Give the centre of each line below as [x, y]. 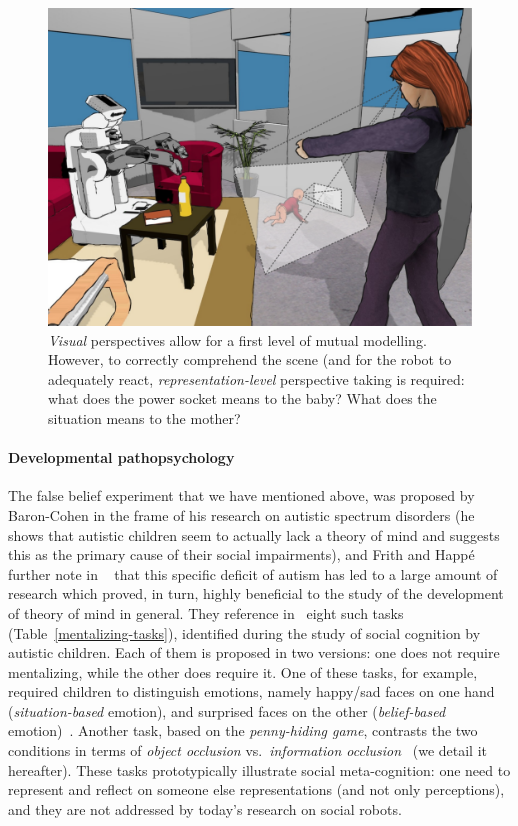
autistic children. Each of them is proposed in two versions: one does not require [254, 652]
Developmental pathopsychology [121, 457]
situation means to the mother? [144, 417]
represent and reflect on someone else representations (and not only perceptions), [256, 789]
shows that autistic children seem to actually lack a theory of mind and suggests [254, 534]
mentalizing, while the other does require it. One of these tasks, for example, [243, 671]
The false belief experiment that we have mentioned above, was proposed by [241, 495]
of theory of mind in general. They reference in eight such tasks [206, 612]
